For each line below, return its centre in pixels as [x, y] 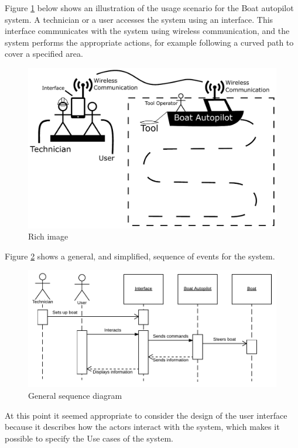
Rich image [48, 236]
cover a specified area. [44, 54]
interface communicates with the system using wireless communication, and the [147, 31]
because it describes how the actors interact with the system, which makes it [142, 427]
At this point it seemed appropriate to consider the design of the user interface [146, 415]
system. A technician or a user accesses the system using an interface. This [139, 19]
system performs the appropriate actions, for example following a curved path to [149, 42]
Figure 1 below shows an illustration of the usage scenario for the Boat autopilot [149, 8]
